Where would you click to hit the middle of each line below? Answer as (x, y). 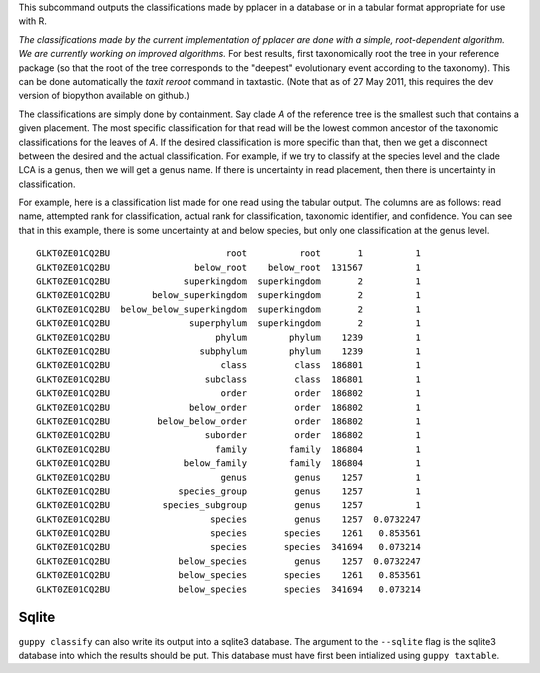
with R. (32, 21)
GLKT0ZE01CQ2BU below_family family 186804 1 (229, 463)
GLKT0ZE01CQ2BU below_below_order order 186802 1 (229, 421)
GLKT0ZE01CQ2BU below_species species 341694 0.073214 (229, 589)
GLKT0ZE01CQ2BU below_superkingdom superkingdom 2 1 (229, 295)
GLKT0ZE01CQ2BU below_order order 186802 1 (229, 407)
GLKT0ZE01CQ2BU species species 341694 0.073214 (229, 547)
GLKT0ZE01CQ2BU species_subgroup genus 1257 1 (229, 505)
